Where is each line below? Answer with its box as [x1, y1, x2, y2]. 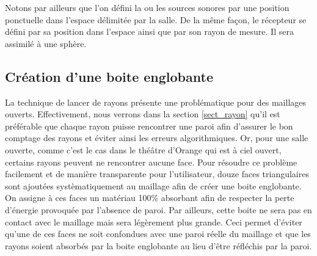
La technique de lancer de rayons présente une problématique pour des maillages [5, 95, 307, 108]
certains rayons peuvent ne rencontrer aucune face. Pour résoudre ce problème [5, 155, 297, 168]
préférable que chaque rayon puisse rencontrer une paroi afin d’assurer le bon [5, 119, 293, 132]
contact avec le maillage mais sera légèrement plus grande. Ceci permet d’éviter [5, 215, 302, 228]
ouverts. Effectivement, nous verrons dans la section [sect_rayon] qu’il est [5, 108, 280, 120]
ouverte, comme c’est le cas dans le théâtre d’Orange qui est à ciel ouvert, [5, 143, 282, 156]
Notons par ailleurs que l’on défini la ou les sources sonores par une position [5, 1, 290, 13]
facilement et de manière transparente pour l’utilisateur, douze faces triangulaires [5, 167, 309, 180]
